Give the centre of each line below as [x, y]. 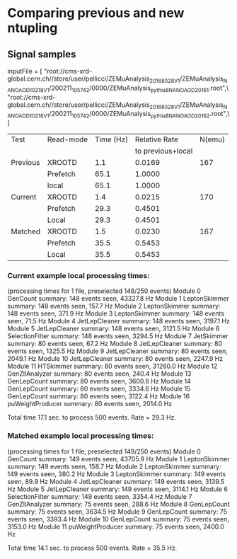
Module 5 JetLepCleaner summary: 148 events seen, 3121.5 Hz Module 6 [114, 329]
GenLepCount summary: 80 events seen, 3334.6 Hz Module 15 [99, 389]
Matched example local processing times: [81, 436]
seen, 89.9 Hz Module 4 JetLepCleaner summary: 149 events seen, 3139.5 [116, 481]
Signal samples [42, 54]
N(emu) [212, 139]
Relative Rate [157, 139]
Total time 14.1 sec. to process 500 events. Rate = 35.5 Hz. [92, 548]
